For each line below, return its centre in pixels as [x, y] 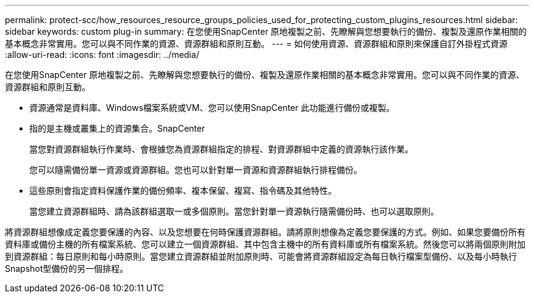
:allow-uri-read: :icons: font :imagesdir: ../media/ [102, 55]
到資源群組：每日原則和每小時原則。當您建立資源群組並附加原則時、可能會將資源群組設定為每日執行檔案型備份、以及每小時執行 [261, 256]
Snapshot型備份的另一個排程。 [67, 268]
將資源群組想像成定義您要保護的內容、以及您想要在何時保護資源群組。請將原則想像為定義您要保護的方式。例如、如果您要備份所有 [265, 232]
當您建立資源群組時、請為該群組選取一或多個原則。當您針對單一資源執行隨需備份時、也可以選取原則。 [234, 211]
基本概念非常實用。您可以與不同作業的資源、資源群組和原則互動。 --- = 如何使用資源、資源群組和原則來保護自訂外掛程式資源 [256, 44]
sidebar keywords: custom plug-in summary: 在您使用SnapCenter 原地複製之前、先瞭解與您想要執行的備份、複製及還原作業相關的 [266, 31]
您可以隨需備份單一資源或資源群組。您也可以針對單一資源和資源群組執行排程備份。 [196, 170]
